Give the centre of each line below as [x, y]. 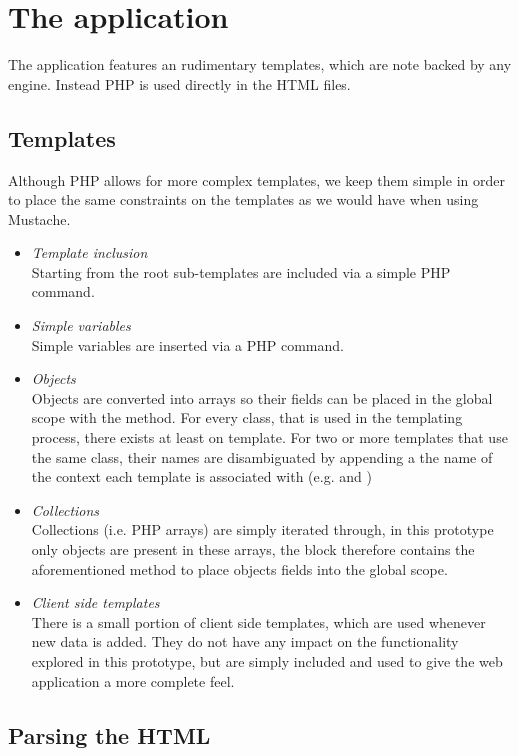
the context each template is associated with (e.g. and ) [201, 476]
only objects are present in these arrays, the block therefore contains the [253, 549]
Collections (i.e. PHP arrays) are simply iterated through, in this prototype [262, 529]
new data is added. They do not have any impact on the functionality [245, 641]
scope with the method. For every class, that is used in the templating [247, 417]
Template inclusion [89, 252]
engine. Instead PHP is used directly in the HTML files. [179, 83]
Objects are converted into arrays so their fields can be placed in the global [262, 397]
